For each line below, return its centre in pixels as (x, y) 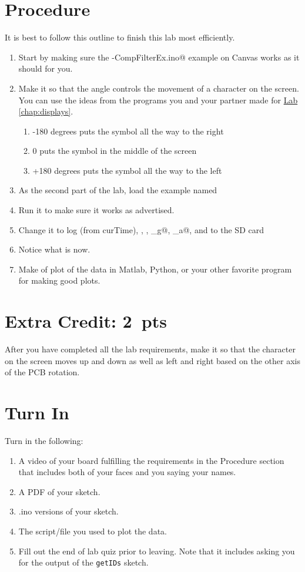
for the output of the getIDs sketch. (83, 562)
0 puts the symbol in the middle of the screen (115, 151)
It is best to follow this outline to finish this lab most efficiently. (120, 37)
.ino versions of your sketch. (68, 511)
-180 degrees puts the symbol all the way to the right (128, 131)
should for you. (46, 68)
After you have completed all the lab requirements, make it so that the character (150, 349)
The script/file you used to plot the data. (93, 531)
